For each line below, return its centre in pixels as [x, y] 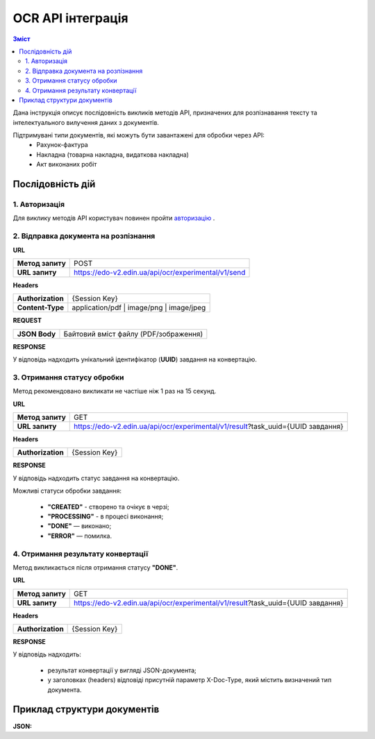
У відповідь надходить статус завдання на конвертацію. [96, 478]
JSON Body [36, 334]
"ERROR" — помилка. [80, 536]
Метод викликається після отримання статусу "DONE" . [95, 567]
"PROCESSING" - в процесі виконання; [106, 516]
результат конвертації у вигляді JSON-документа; [122, 670]
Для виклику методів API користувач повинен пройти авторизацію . [114, 218]
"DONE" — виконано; [80, 526]
